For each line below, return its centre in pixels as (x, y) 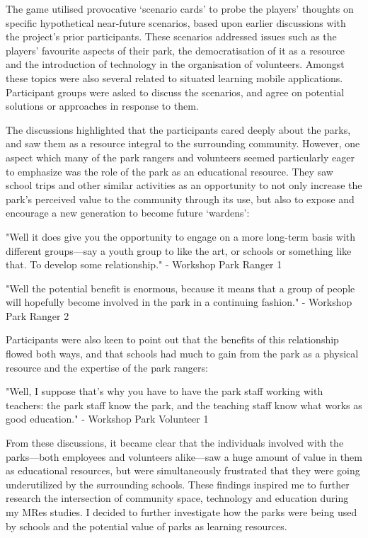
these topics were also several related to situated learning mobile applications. (174, 78)
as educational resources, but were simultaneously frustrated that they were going (183, 470)
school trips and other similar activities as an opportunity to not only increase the (184, 185)
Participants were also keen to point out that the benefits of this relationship (172, 339)
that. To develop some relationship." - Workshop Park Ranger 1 (144, 264)
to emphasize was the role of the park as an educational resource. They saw (169, 171)
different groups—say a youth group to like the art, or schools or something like (179, 250)
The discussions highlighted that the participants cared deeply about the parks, (178, 129)
